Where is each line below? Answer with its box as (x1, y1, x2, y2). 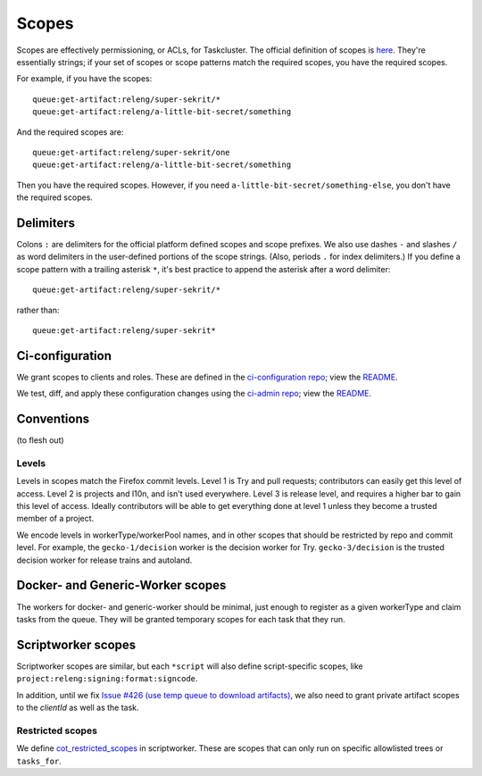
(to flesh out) (16, 435, 64, 446)
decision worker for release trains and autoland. (16, 555, 193, 565)
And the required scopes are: (16, 126, 124, 138)
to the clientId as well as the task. (16, 702, 139, 713)
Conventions (16, 412, 90, 427)
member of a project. (16, 513, 95, 524)
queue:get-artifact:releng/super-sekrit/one (32, 147, 231, 157)
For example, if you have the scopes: (16, 73, 153, 84)
